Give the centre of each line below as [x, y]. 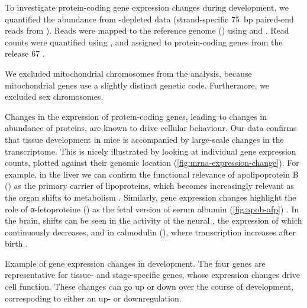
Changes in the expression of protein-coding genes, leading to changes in [136, 116]
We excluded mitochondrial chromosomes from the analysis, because [128, 73]
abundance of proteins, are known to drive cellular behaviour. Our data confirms [151, 128]
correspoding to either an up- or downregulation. [93, 298]
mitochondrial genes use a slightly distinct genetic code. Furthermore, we [137, 85]
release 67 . [25, 53]
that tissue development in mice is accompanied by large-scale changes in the [144, 139]
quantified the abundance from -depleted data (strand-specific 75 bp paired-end [149, 19]
